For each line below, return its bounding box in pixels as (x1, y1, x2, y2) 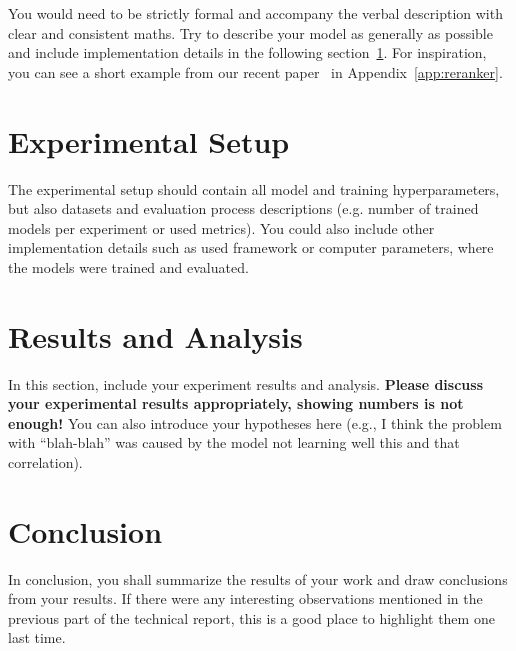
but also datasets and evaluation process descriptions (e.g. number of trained (8, 198, 479, 219)
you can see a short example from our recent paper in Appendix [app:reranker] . (8, 61, 503, 82)
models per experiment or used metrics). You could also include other (8, 217, 435, 238)
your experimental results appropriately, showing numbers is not (8, 393, 464, 414)
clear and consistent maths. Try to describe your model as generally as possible (8, 22, 493, 43)
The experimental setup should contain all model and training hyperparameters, (8, 178, 500, 199)
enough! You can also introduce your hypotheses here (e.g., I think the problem (8, 412, 502, 433)
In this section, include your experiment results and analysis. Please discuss (8, 373, 483, 394)
